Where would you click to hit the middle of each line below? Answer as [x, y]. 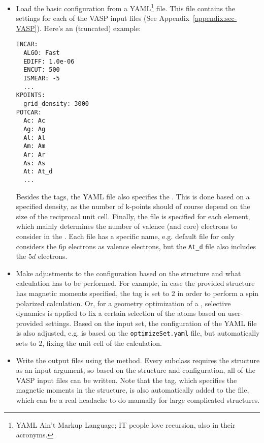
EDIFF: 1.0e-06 [49, 61]
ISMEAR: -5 [42, 79]
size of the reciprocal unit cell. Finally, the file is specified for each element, [133, 216]
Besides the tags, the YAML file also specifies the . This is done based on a [133, 196]
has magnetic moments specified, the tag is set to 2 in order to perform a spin [137, 293]
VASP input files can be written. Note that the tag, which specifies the [126, 380]
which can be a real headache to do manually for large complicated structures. [138, 400]
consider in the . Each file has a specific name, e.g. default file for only [125, 236]
